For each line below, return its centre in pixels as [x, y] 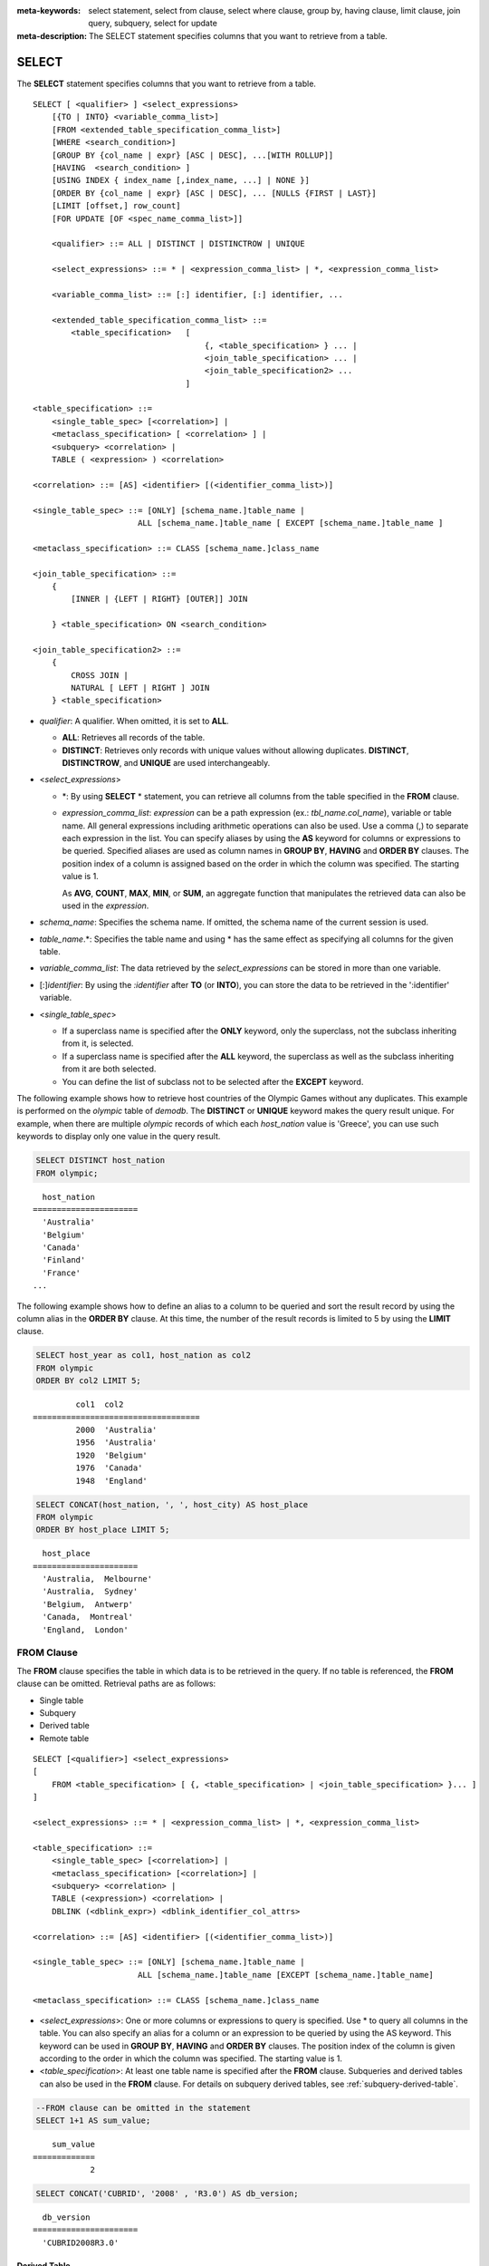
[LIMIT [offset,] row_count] [116, 206]
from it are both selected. [109, 1069]
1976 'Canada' [109, 1468]
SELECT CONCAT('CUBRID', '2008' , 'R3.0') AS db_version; [167, 2193]
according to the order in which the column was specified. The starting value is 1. [191, 2058]
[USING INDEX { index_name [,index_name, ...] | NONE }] [180, 180]
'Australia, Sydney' [90, 1592]
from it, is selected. [98, 1043]
